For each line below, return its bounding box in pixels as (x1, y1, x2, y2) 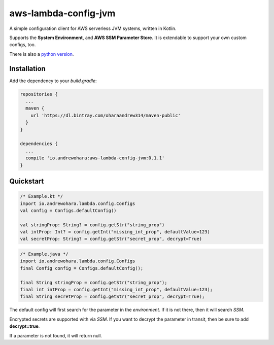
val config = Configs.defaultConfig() (20, 208, 117, 213)
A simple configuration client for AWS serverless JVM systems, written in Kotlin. (9, 25, 177, 31)
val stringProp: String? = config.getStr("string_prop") (20, 222, 165, 228)
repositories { (20, 91, 58, 97)
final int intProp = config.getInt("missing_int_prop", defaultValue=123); (20, 287, 213, 292)
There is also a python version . (9, 51, 74, 57)
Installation (9, 64, 46, 73)
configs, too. (9, 42, 36, 48)
